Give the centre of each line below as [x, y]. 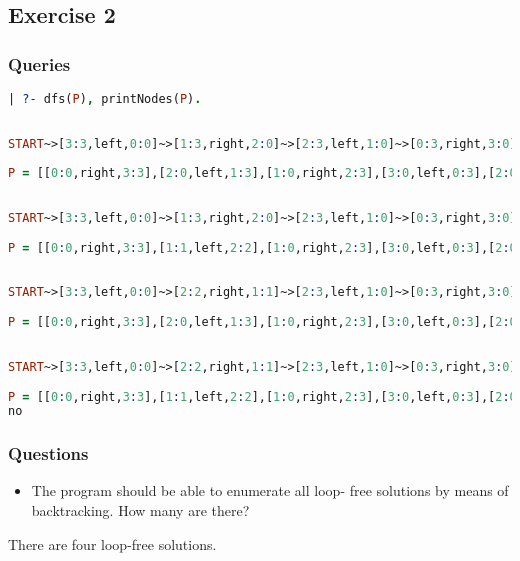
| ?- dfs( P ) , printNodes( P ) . [105, 99]
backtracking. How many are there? [140, 510]
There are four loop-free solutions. [112, 543]
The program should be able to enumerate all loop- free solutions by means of [270, 490]
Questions [48, 453]
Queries [39, 63]
